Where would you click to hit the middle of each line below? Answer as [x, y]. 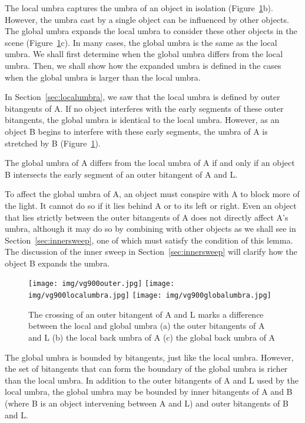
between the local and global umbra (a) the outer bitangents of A [147, 326]
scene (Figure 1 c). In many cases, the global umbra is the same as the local [141, 42]
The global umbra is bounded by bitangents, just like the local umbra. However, [149, 357]
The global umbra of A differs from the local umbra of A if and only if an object [150, 163]
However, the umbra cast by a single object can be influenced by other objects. [147, 19]
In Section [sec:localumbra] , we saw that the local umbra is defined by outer [142, 97]
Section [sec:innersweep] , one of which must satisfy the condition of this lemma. [149, 240]
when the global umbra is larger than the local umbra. [103, 77]
